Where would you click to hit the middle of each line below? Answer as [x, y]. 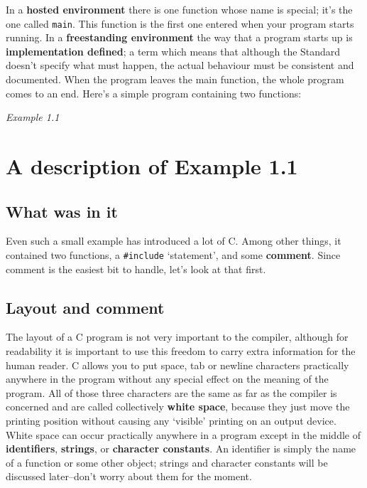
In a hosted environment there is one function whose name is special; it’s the [179, 9]
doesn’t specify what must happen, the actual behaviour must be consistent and [180, 65]
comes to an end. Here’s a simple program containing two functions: [154, 93]
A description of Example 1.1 [152, 166]
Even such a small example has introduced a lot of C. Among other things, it [174, 241]
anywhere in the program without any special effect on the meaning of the [167, 379]
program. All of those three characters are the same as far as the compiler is [171, 392]
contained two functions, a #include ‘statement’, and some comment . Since [173, 254]
